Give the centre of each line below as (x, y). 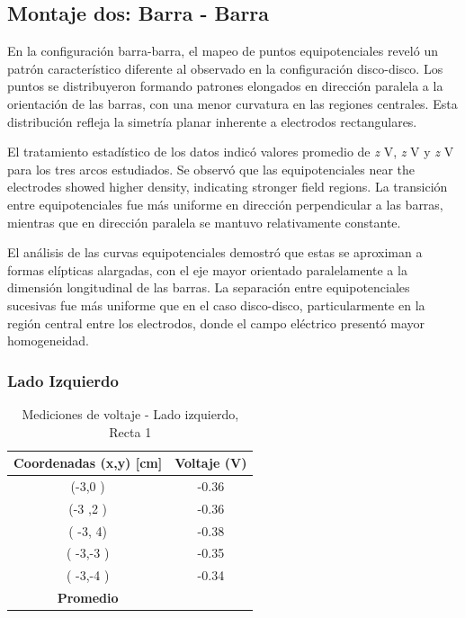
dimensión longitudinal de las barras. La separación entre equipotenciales (209, 287)
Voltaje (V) (211, 463)
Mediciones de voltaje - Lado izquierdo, (130, 413)
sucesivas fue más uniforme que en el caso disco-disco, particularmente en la (216, 305)
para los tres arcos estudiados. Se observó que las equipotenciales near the (211, 169)
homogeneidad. (49, 340)
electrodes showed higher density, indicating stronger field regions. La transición (228, 187)
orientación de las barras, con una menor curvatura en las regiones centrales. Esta (232, 103)
